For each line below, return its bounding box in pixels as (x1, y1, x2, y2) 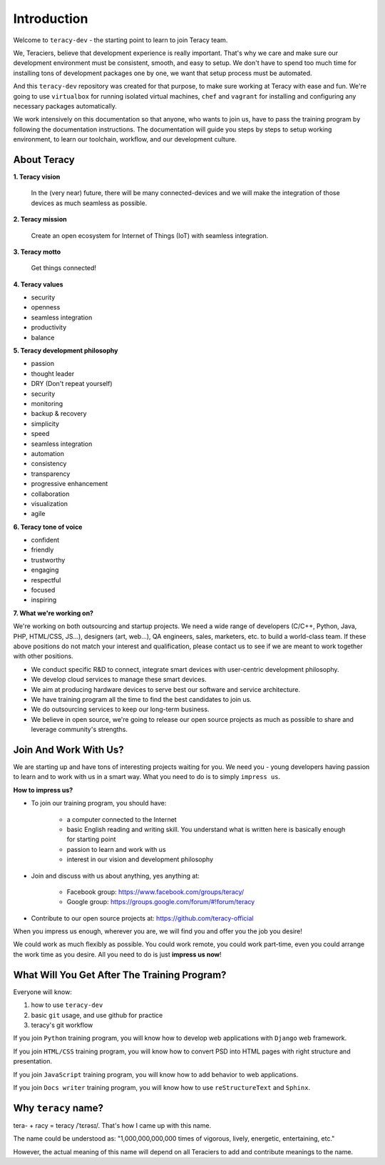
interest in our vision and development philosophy (66, 855, 214, 864)
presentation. (13, 1057, 53, 1066)
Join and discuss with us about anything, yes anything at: (31, 871, 200, 880)
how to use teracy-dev (31, 1001, 103, 1009)
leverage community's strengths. (31, 725, 128, 734)
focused (31, 586, 56, 595)
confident (31, 536, 60, 545)
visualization (31, 499, 68, 507)
